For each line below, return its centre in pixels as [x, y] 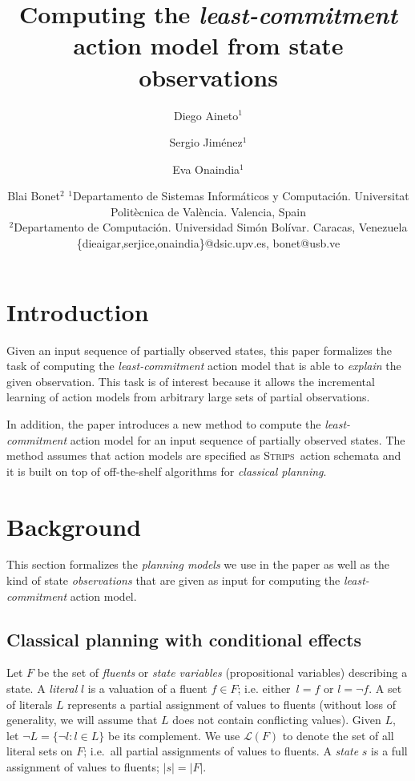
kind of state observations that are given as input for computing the [173, 580]
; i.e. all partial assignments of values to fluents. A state [221, 751]
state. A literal [42, 688]
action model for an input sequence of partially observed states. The [238, 439]
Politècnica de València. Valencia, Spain [208, 211]
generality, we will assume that [82, 720]
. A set [385, 688]
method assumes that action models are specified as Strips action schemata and [204, 455]
